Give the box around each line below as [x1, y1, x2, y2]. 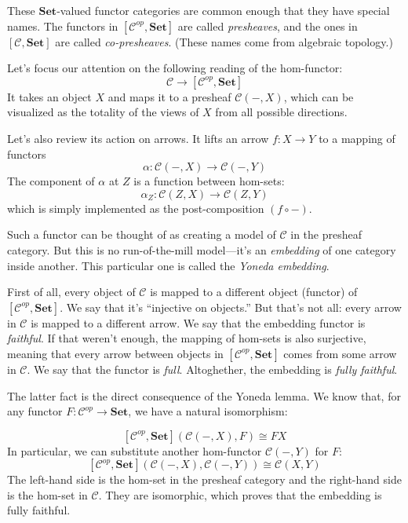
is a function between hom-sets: [133, 173, 285, 189]
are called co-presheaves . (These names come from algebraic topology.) [55, 33, 393, 49]
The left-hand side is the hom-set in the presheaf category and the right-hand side [7, 471, 402, 488]
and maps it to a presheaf [107, 88, 231, 104]
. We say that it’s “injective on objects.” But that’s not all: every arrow [60, 298, 402, 315]
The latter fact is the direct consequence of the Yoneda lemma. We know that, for [7, 387, 401, 404]
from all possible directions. [215, 104, 348, 120]
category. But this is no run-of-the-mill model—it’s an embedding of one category [7, 241, 396, 258]
